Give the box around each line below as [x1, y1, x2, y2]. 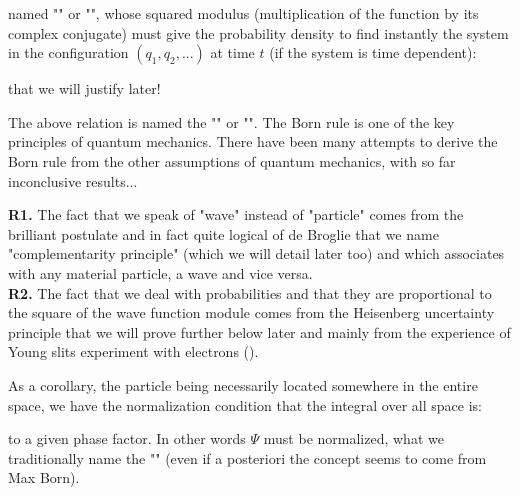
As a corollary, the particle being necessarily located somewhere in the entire [8, 374, 478, 395]
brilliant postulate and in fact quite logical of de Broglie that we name [8, 223, 439, 244]
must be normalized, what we [263, 428, 444, 449]
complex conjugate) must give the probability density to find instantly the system [8, 22, 509, 43]
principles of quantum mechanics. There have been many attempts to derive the [8, 131, 498, 152]
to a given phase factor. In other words [8, 428, 246, 449]
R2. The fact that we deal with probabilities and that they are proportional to [8, 282, 492, 303]
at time [210, 42, 255, 63]
